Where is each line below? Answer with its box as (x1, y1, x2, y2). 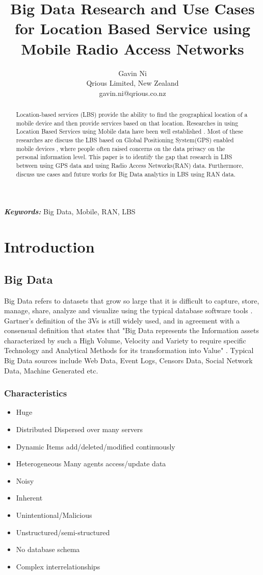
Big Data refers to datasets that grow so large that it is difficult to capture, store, (4, 295, 259, 306)
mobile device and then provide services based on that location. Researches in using (16, 118, 239, 127)
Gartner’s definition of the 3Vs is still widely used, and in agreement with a (4, 315, 240, 326)
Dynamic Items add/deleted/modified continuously (16, 441, 175, 452)
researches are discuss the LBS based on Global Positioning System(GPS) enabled (16, 136, 234, 144)
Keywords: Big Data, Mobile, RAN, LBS (4, 206, 136, 217)
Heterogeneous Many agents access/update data (16, 458, 166, 469)
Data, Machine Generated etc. (4, 365, 98, 376)
